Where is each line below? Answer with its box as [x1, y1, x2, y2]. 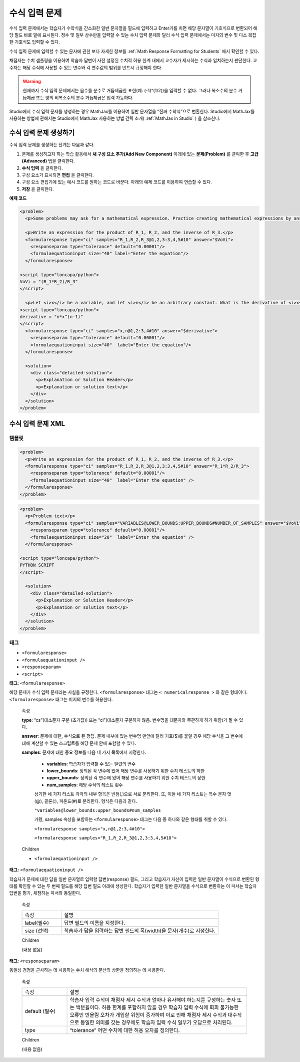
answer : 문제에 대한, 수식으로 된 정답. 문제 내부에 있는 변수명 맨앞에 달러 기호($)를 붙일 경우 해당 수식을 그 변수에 [21, 733, 243, 739]
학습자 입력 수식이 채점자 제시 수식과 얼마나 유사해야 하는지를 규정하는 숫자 [69, 996, 236, 1003]
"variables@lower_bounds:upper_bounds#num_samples [34, 807, 161, 813]
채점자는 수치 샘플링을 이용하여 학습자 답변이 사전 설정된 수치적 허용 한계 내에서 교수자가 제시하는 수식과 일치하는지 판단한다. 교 [9, 58, 257, 64]
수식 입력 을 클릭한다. [21, 165, 63, 171]
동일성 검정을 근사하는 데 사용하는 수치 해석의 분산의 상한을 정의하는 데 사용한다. [9, 967, 165, 973]
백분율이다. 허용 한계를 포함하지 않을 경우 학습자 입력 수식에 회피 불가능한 [75, 1004, 239, 1011]
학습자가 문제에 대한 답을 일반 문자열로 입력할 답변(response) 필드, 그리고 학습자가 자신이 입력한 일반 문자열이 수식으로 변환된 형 [9, 876, 259, 882]
